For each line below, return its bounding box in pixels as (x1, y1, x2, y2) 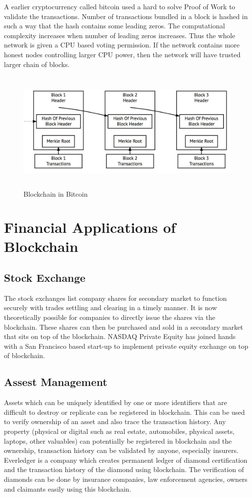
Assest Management (4, 374, 107, 389)
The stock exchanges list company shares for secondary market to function (4, 293, 227, 303)
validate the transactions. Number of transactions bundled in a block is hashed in (4, 11, 248, 21)
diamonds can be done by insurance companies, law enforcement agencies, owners (4, 474, 248, 484)
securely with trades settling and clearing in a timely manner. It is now (4, 302, 217, 313)
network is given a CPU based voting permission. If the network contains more (4, 40, 240, 50)
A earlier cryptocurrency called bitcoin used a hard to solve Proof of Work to (4, 1, 235, 11)
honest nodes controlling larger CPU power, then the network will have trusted (4, 49, 241, 59)
